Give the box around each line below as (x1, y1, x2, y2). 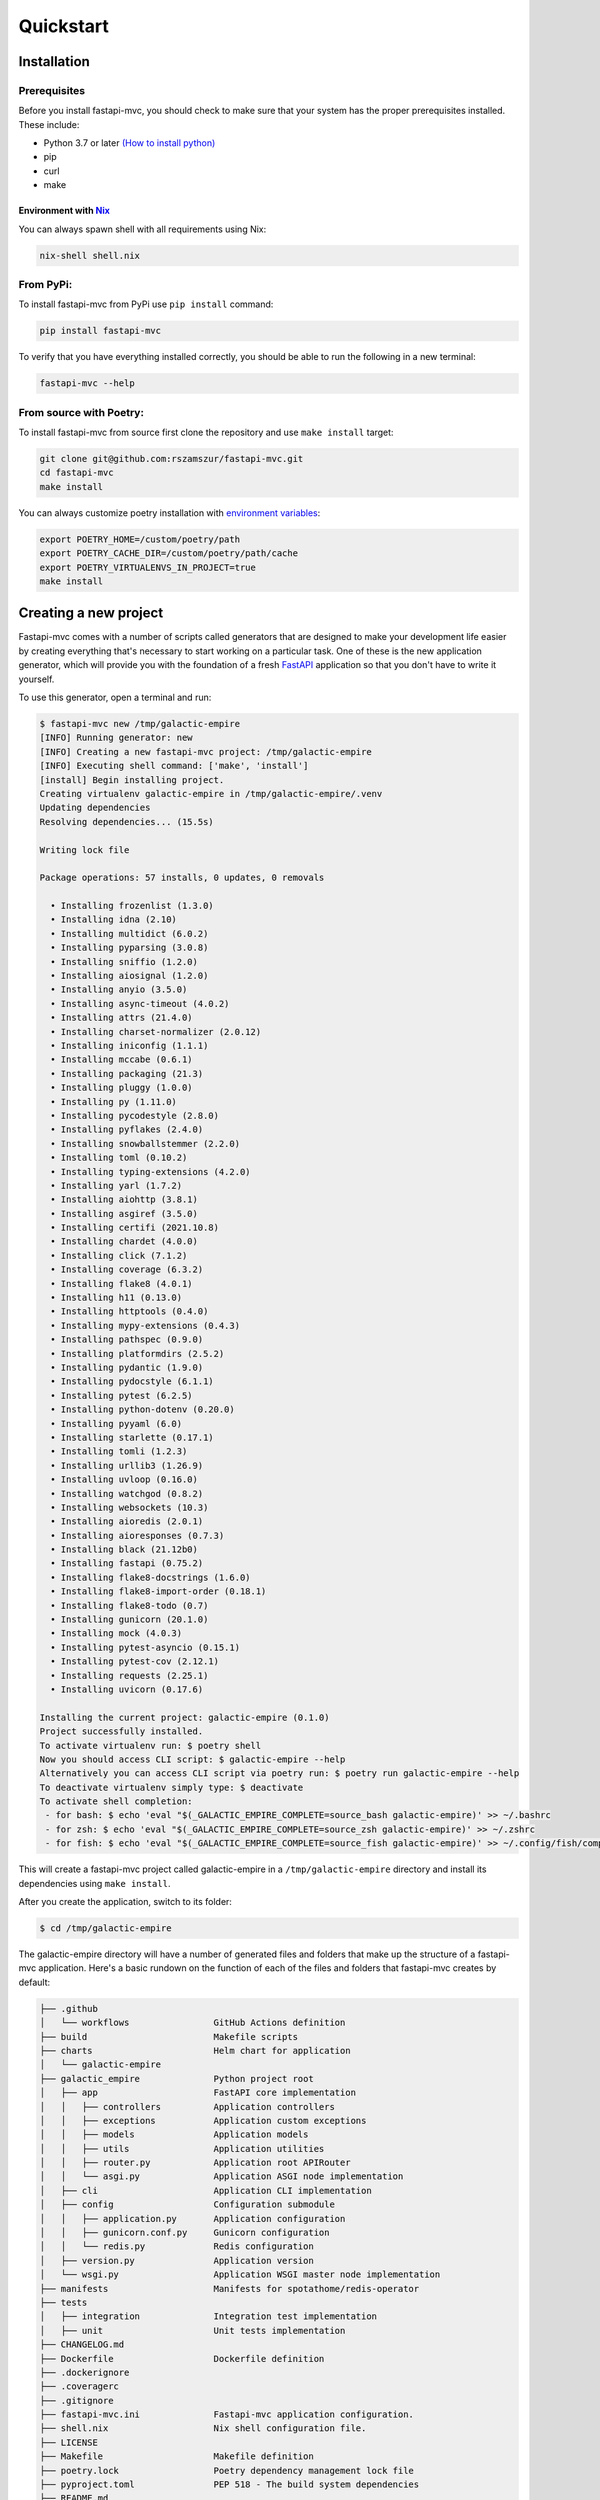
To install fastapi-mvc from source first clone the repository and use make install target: (18, 426, 394, 439)
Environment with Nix (18, 205, 110, 217)
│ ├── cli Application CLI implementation (39, 2185, 372, 2196)
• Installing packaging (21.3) (50, 1068, 204, 1079)
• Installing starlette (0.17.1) (50, 1431, 214, 1443)
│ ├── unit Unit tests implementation (39, 2325, 346, 2336)
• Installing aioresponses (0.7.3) (50, 1530, 225, 1541)
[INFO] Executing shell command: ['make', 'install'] (39, 760, 309, 772)
